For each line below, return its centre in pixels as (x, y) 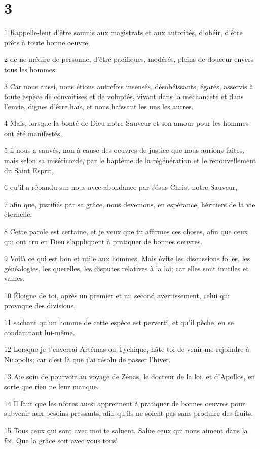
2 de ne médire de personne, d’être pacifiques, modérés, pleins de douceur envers (129, 59)
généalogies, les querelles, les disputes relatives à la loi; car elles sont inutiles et (126, 268)
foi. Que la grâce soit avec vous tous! (61, 440)
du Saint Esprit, (29, 170)
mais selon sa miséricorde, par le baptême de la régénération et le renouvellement (130, 160)
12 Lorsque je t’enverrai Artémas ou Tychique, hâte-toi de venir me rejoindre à (127, 349)
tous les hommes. (31, 69)
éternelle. (18, 214)
